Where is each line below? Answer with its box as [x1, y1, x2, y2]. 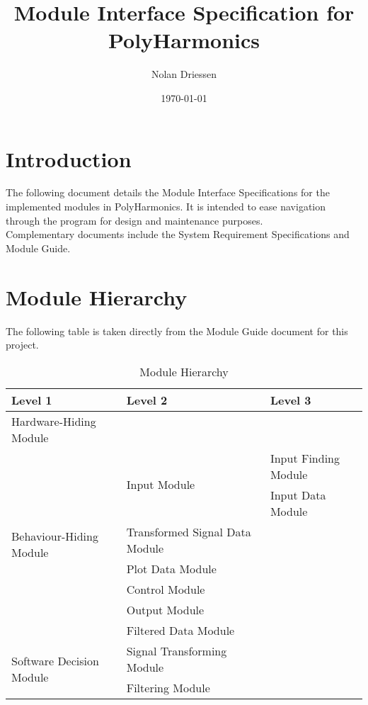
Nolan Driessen [151, 67, 217, 81]
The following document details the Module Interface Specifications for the [6, 185, 330, 200]
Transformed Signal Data [126, 523, 251, 540]
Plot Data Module [126, 560, 217, 577]
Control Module [126, 580, 205, 597]
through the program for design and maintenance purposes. [6, 213, 263, 227]
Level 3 [270, 391, 311, 408]
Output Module [126, 601, 205, 618]
